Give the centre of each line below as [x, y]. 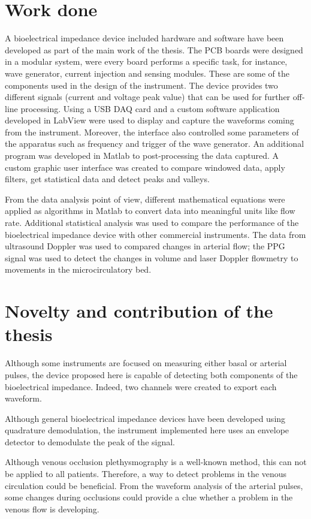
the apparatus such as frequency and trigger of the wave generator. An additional [155, 144]
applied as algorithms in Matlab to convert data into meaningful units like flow [150, 211]
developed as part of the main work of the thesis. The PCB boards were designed [154, 49]
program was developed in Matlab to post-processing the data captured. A [142, 156]
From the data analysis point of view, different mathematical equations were [145, 199]
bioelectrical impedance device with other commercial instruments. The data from [155, 234]
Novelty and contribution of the [139, 311]
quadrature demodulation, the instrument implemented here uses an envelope [147, 430]
